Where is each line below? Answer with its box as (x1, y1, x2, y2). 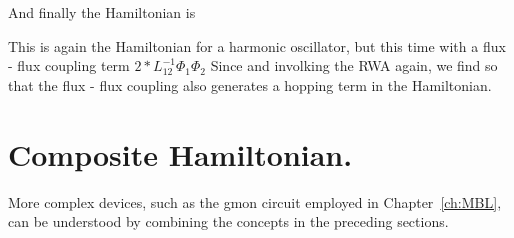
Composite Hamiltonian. (8, 133, 353, 174)
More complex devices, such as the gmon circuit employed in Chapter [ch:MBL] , (8, 191, 502, 212)
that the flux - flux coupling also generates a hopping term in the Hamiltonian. (8, 74, 492, 95)
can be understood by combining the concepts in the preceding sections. (8, 211, 449, 232)
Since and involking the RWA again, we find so (210, 55, 498, 76)
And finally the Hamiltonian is (8, 2, 196, 22)
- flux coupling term (8, 55, 130, 76)
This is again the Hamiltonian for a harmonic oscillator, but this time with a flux (8, 35, 506, 56)
